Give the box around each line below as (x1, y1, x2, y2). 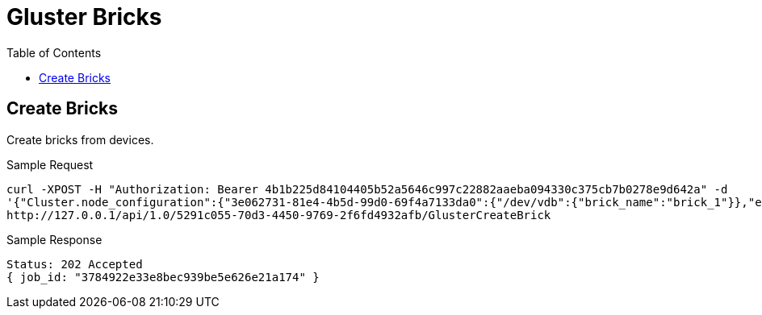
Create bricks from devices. (6, 132, 154, 147)
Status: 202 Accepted (6, 257, 143, 271)
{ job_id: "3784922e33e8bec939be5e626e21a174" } (6, 270, 320, 284)
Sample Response (6, 232, 103, 247)
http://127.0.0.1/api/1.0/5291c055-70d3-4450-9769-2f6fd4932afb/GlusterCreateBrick (6, 208, 551, 222)
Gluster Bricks (6, 3, 162, 31)
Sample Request (6, 157, 94, 172)
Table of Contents (6, 45, 102, 60)
